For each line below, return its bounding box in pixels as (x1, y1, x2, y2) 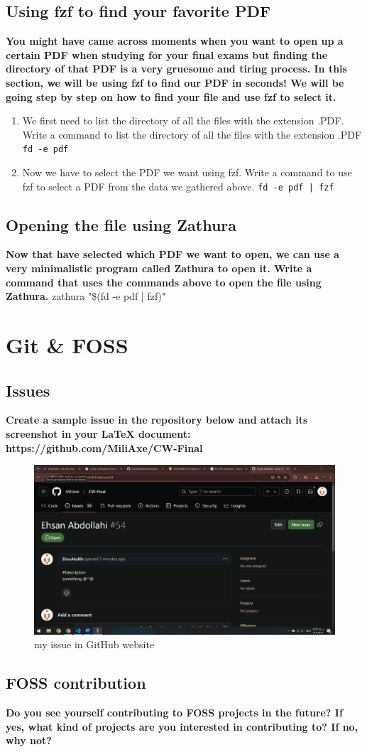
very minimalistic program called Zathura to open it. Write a (6, 261, 312, 276)
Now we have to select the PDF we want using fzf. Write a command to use (22, 165, 352, 180)
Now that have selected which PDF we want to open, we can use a (6, 247, 339, 262)
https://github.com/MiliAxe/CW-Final (6, 440, 203, 455)
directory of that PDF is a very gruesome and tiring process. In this (6, 61, 347, 76)
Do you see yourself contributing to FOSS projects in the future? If (6, 705, 343, 720)
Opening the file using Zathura (6, 213, 237, 235)
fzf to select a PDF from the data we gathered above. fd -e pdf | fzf (22, 178, 334, 193)
